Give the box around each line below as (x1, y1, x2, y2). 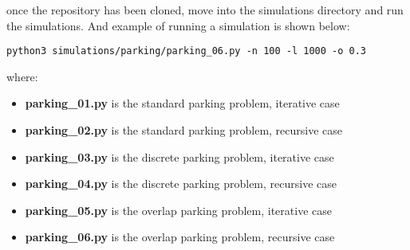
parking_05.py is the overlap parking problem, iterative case (25, 201, 332, 218)
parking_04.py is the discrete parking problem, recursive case (25, 175, 337, 192)
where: (6, 68, 38, 84)
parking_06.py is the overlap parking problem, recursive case (25, 229, 335, 245)
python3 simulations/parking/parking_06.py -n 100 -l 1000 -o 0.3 (6, 45, 367, 57)
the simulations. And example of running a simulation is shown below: (6, 17, 350, 33)
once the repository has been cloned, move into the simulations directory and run (6, 2, 404, 18)
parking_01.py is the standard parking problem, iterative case (25, 95, 340, 111)
